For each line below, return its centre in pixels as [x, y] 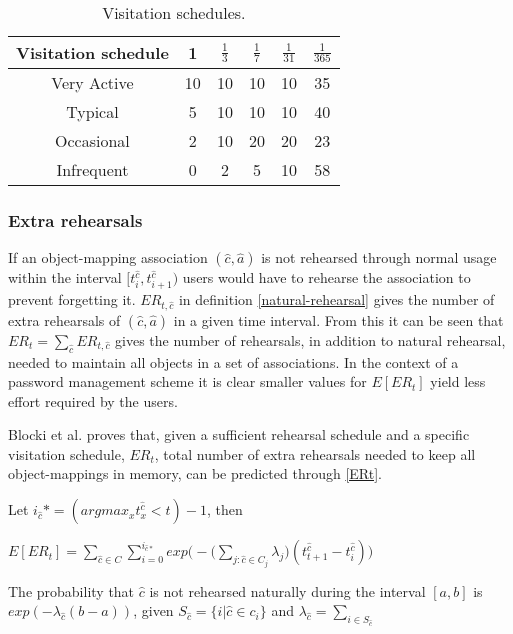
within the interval [65, 277]
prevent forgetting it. [72, 298]
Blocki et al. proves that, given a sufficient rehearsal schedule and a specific [239, 434]
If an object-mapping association [108, 257]
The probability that [71, 590]
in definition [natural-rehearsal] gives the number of [336, 298]
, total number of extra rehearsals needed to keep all [315, 453]
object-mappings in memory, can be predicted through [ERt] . [195, 473]
